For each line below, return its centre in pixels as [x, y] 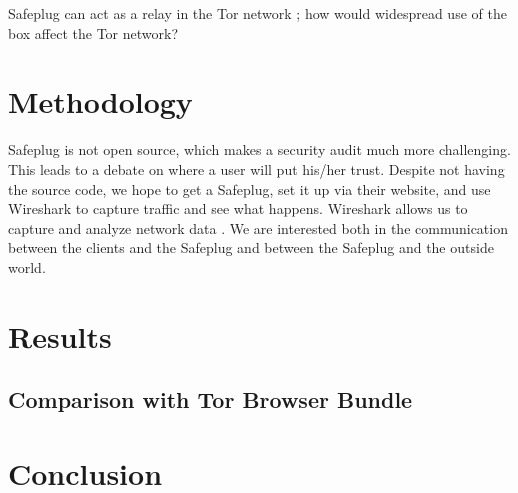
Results [60, 335]
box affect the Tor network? [93, 32]
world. [27, 266]
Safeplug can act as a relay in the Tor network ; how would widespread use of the [257, 13]
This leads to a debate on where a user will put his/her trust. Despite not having [256, 168]
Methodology [100, 101]
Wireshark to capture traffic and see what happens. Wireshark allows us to [238, 208]
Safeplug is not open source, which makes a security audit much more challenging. [259, 149]
